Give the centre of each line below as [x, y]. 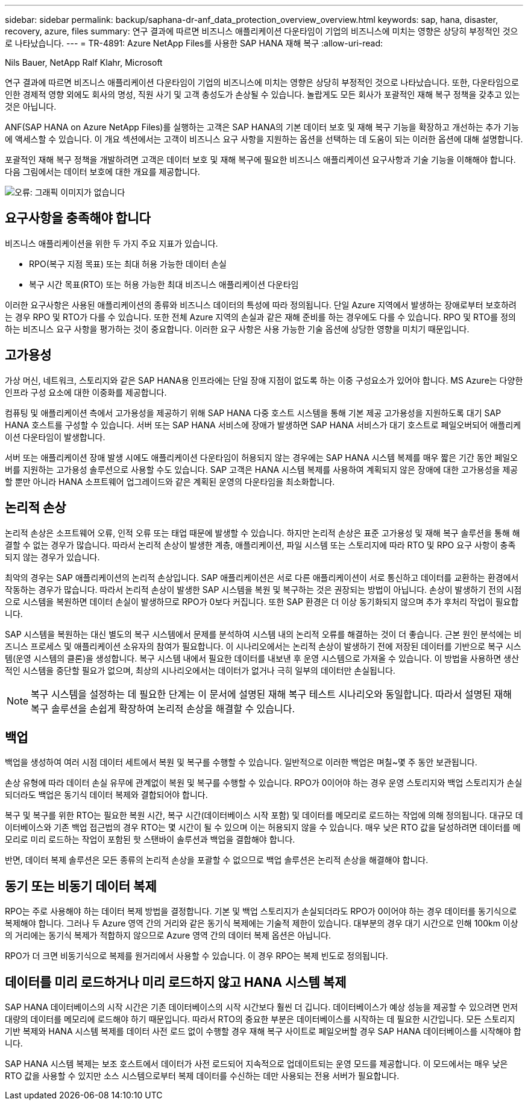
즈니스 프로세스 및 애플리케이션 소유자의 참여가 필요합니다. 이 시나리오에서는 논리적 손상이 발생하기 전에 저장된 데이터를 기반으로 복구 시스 [263, 646]
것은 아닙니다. [31, 106]
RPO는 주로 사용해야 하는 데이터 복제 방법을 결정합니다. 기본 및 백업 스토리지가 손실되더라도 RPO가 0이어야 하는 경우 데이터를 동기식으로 [261, 911]
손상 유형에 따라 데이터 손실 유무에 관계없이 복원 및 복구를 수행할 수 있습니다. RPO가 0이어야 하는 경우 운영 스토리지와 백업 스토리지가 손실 [264, 783]
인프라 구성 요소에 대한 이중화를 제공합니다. [86, 392]
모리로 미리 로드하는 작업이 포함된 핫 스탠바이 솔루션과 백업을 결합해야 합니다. [150, 840]
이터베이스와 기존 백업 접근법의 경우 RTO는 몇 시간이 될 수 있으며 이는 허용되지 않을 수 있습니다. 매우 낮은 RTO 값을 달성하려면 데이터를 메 [263, 828]
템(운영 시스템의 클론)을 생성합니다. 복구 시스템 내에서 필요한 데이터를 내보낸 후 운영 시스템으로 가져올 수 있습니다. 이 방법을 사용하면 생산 [262, 658]
